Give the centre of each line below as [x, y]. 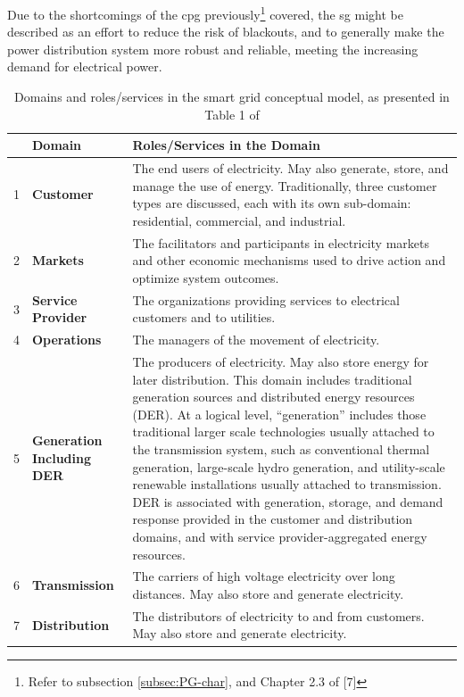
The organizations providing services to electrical [266, 299]
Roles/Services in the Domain [226, 145]
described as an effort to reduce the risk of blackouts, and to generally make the [226, 32]
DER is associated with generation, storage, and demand [288, 501]
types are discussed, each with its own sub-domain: [272, 203]
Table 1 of [232, 114]
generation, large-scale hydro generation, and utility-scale [289, 466]
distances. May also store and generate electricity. [268, 593]
